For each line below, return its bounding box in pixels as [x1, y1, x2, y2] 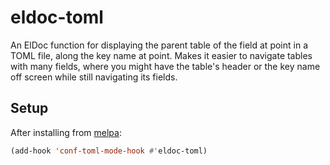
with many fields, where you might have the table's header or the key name [10, 60, 321, 72]
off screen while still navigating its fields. [10, 71, 178, 83]
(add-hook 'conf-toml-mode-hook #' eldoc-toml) [10, 146, 208, 156]
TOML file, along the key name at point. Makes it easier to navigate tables [10, 49, 313, 61]
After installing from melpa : [10, 126, 122, 138]
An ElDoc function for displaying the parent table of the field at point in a [10, 39, 308, 51]
